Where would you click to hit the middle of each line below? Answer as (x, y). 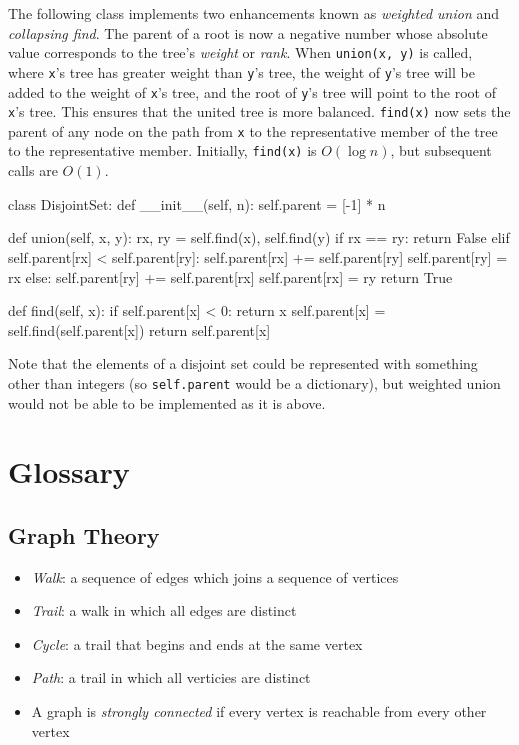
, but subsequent (441, 150)
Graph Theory (84, 534)
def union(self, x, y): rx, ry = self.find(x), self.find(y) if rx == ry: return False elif (259, 237)
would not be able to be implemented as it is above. (167, 402)
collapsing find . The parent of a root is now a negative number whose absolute (248, 32)
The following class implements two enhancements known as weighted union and (253, 13)
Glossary (69, 471)
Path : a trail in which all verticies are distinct (171, 677)
